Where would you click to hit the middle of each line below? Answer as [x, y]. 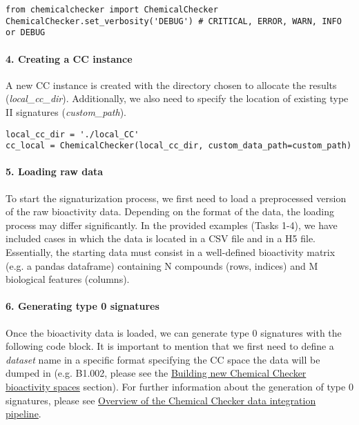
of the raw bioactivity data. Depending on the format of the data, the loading [170, 211]
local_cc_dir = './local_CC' [72, 134]
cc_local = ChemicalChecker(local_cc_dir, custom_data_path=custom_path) [179, 146]
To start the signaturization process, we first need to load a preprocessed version [176, 198]
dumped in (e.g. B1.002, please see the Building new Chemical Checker [156, 373]
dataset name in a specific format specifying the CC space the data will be [163, 359]
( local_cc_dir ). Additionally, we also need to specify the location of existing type [177, 98]
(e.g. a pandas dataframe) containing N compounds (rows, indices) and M [162, 265]
